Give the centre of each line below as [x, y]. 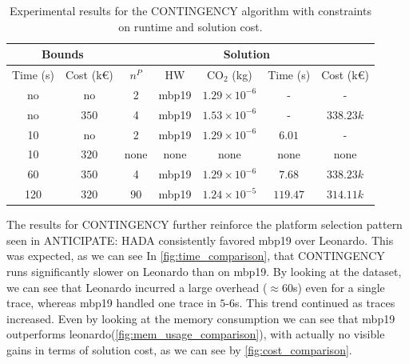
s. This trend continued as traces [315, 303]
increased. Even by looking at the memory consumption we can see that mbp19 [201, 318]
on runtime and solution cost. [191, 26]
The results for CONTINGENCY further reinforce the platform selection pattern [204, 224]
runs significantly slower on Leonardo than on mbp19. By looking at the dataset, [204, 271]
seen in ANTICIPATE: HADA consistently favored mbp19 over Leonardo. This [200, 240]
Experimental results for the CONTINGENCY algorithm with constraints [191, 10]
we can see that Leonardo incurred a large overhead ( [137, 287]
